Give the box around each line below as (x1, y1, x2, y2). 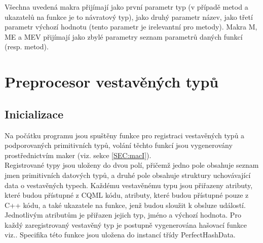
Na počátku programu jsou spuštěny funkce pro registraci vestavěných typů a (5, 130, 245, 140)
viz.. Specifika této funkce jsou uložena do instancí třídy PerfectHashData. (5, 229, 236, 240)
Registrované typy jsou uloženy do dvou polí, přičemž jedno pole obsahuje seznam (5, 160, 259, 170)
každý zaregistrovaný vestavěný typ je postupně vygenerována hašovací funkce (5, 219, 247, 230)
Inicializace (5, 106, 64, 121)
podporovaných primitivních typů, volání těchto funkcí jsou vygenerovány (5, 140, 233, 150)
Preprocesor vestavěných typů (5, 71, 219, 92)
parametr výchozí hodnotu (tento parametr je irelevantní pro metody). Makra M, (5, 21, 257, 32)
